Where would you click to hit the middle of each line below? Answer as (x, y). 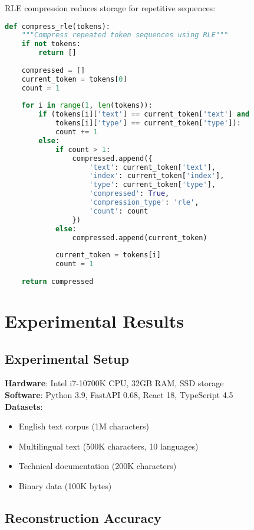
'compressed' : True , (129, 194)
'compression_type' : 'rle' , (144, 203)
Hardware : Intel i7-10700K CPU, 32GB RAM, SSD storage (114, 383)
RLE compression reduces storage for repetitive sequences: (110, 8)
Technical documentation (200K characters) (98, 466)
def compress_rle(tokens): (57, 26)
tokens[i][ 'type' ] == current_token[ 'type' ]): (148, 123)
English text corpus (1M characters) (84, 426)
